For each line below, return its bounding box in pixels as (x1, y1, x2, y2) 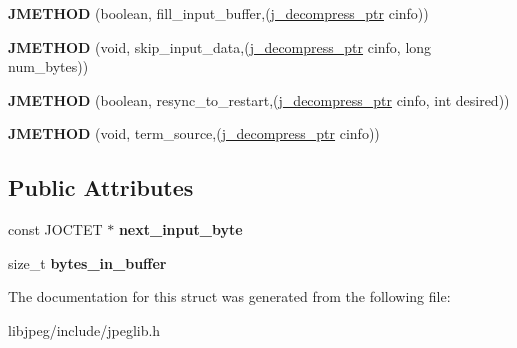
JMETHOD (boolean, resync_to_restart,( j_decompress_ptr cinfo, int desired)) (8, 89, 510, 110)
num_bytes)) (8, 56, 89, 77)
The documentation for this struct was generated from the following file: (8, 286, 451, 307)
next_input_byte (118, 219, 243, 240)
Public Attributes (8, 172, 194, 203)
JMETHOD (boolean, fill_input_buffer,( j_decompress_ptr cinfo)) (8, 3, 429, 23)
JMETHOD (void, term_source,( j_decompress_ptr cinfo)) (8, 123, 380, 144)
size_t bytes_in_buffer (8, 252, 167, 273)
